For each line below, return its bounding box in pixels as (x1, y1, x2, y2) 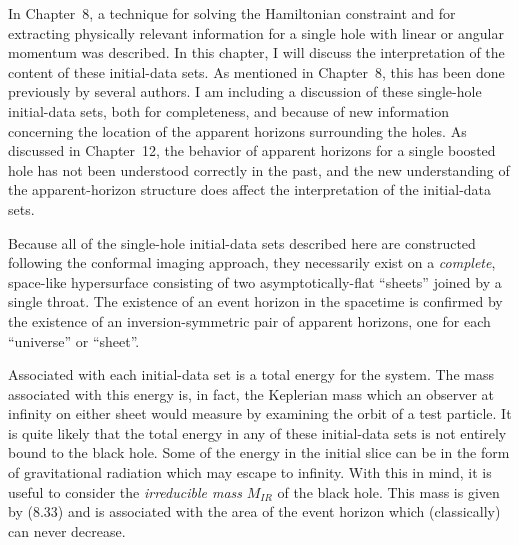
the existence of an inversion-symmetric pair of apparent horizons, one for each (8, 310, 491, 331)
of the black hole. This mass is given (277, 481, 500, 502)
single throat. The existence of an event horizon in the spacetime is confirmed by (8, 291, 503, 312)
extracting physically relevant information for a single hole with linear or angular (8, 22, 504, 43)
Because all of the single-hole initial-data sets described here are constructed (8, 232, 476, 253)
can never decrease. (8, 520, 126, 541)
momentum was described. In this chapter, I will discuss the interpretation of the (8, 42, 505, 63)
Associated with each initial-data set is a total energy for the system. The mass (8, 364, 494, 385)
